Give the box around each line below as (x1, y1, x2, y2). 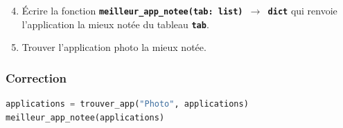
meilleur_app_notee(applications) (6, 112, 165, 122)
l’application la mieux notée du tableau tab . (21, 17, 209, 31)
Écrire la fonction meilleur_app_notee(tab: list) (21, 3, 243, 17)
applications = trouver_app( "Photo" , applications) (6, 99, 249, 109)
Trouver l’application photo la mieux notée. (21, 40, 206, 54)
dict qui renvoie (267, 3, 337, 17)
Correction (6, 69, 67, 86)
